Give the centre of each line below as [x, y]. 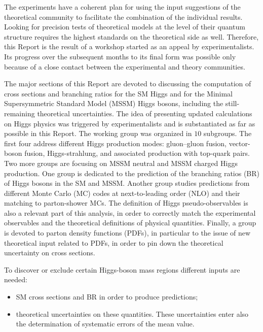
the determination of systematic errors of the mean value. [105, 324]
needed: [16, 279]
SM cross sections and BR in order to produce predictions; [107, 297]
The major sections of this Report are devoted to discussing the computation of [128, 84]
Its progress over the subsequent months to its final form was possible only [120, 56]
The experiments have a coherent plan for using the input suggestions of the [122, 7]
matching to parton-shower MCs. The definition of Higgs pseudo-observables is [126, 203]
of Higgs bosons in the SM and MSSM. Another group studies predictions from [127, 183]
